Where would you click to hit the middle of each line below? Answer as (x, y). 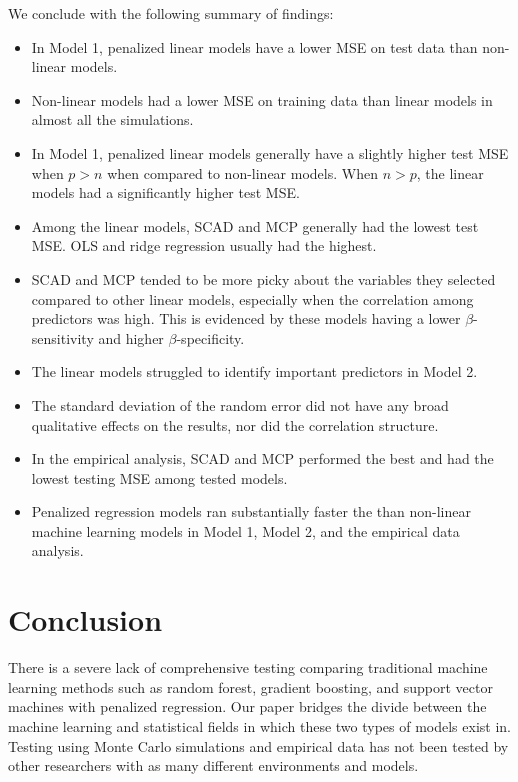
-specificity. (210, 337)
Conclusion (85, 619)
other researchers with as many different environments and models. (213, 765)
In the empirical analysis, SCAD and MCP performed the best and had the (262, 458)
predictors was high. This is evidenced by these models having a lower (246, 318)
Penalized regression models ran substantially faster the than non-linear (251, 511)
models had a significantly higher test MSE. (165, 192)
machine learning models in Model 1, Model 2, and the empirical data (245, 530)
